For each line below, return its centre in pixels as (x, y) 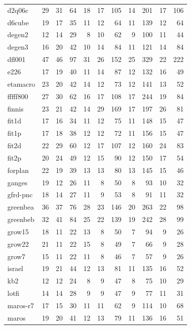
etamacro (21, 83)
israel (16, 268)
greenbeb (21, 219)
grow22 (18, 244)
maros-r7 (21, 305)
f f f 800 (18, 96)
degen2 (18, 34)
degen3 (18, 47)
